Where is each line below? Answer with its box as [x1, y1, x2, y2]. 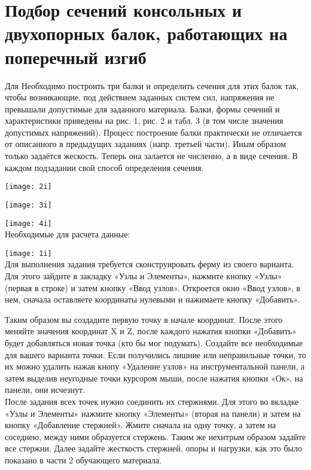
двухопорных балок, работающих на [5, 21, 288, 45]
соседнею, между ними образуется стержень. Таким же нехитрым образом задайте [5, 430, 306, 442]
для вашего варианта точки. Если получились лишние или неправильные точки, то [5, 348, 306, 361]
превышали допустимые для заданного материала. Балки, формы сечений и [5, 102, 280, 115]
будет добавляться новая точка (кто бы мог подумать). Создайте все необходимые [5, 337, 303, 349]
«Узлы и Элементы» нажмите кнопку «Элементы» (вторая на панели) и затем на [5, 407, 301, 419]
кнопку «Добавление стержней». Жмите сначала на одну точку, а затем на [5, 419, 276, 431]
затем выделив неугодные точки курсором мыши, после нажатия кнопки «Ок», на [5, 371, 303, 384]
